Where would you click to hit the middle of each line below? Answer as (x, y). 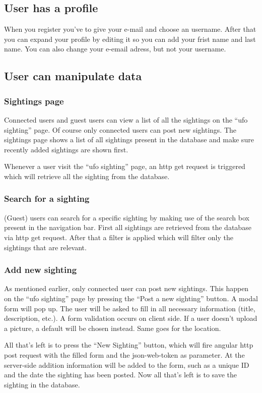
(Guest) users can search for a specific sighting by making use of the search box (127, 217)
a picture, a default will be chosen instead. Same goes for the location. (113, 328)
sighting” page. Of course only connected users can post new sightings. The (120, 129)
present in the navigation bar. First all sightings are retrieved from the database (128, 227)
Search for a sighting (47, 199)
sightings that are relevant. (45, 247)
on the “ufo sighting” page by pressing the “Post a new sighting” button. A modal (131, 298)
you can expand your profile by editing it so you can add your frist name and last (130, 39)
